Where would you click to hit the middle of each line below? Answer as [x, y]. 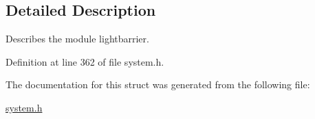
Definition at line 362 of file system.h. [85, 61]
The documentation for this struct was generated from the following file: [158, 84]
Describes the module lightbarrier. [77, 39]
